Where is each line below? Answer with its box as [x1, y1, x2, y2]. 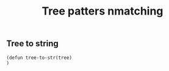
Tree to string [6, 38, 59, 49]
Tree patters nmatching [41, 4, 164, 18]
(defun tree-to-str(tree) [6, 55, 72, 61]
